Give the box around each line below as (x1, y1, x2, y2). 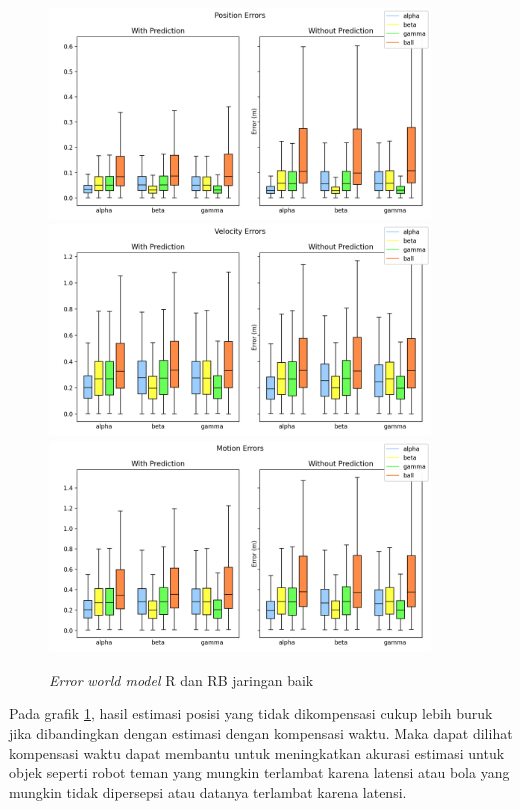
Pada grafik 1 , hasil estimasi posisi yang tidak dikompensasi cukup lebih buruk (9, 703, 493, 724)
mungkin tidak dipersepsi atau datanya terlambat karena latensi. (9, 781, 407, 802)
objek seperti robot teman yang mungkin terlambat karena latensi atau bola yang (9, 762, 510, 783)
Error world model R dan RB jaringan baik (49, 669, 314, 690)
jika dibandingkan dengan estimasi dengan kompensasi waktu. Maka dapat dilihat (9, 722, 513, 743)
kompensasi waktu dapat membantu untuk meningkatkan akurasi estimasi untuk (9, 742, 505, 763)
